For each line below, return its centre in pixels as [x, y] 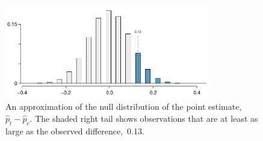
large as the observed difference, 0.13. [75, 130]
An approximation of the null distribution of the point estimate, [124, 106]
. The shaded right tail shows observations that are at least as [144, 118]
